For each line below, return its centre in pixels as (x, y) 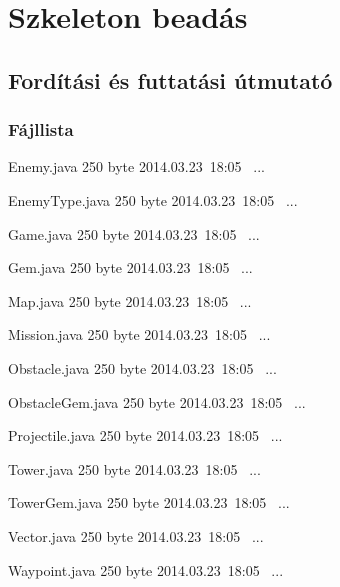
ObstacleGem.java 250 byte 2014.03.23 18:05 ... (157, 401)
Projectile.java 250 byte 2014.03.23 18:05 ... (145, 435)
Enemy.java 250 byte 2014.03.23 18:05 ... (136, 166)
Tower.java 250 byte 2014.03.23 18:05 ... (134, 468)
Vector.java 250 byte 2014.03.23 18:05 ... (136, 535)
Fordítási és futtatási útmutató (170, 79)
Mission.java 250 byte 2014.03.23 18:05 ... (139, 334)
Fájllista (41, 129)
